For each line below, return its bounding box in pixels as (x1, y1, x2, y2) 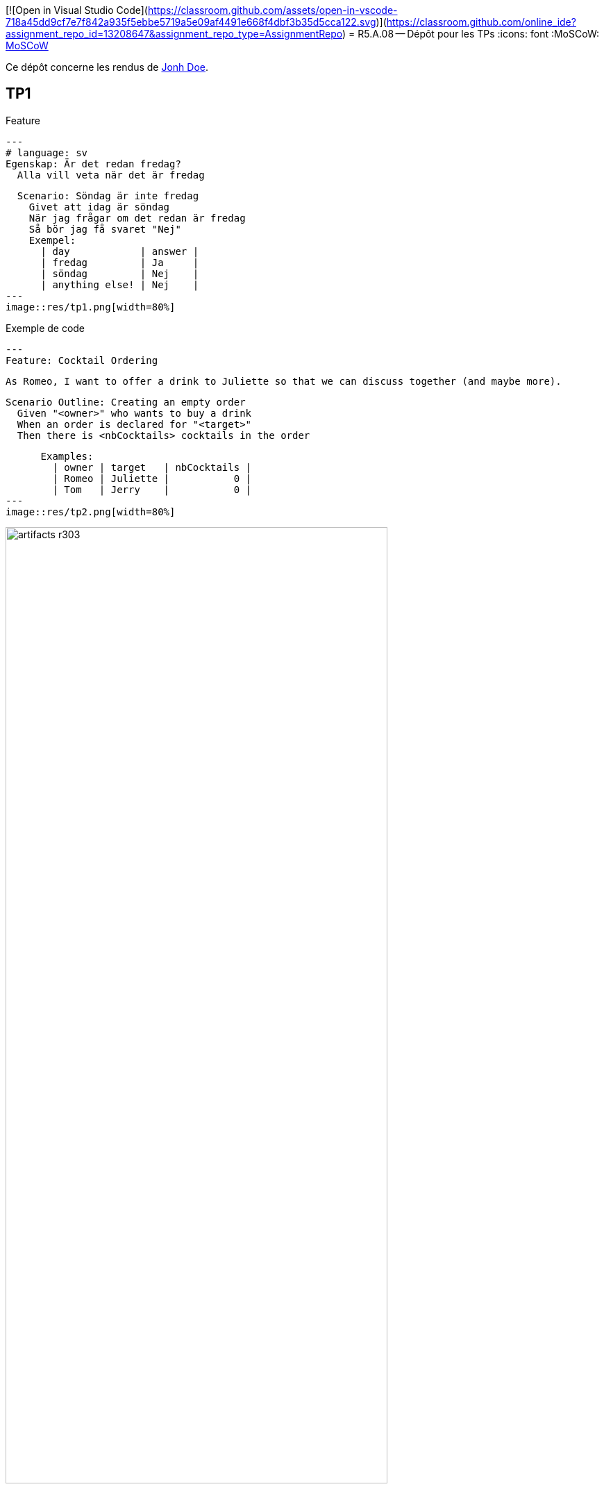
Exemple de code (6, 322, 85, 334)
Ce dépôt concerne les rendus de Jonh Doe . (6, 61, 209, 73)
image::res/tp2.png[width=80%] (6, 506, 176, 517)
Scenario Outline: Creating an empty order (6, 396, 246, 408)
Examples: (40, 450, 94, 462)
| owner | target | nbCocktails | (52, 461, 252, 473)
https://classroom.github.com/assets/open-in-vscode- (147, 4, 398, 16)
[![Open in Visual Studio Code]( (6, 4, 148, 16)
